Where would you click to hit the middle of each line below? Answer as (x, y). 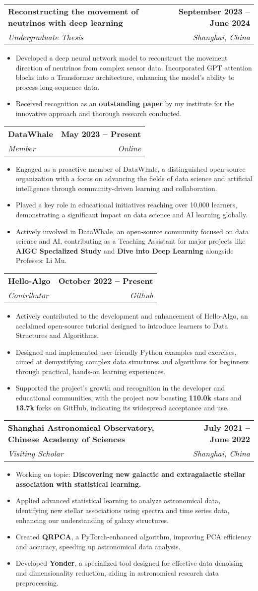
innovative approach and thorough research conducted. (99, 113)
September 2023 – (214, 11)
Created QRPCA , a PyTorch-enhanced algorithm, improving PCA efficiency (133, 537)
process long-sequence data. (58, 87)
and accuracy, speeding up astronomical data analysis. (98, 546)
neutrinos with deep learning (65, 23)
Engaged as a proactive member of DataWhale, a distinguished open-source (130, 168)
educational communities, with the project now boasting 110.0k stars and (129, 398)
